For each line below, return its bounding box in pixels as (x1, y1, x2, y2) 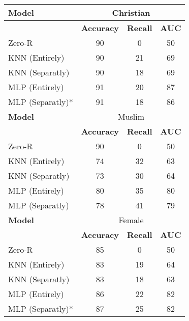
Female (118, 214, 144, 226)
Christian (112, 7, 150, 18)
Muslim (118, 111, 145, 122)
